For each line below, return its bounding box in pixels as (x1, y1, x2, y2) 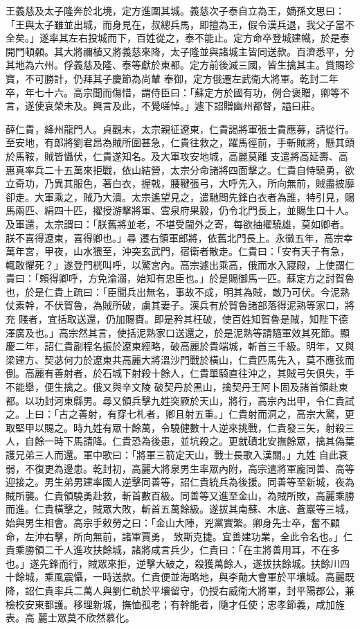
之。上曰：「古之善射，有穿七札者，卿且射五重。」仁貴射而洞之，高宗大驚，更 (6, 407, 354, 421)
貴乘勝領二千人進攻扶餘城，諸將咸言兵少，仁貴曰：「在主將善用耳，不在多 (6, 542, 340, 557)
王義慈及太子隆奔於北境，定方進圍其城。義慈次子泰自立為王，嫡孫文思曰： (6, 3, 345, 17)
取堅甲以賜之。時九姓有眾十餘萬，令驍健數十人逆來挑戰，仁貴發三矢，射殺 (6, 420, 345, 434)
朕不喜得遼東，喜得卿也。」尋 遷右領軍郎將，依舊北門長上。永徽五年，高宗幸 (6, 230, 353, 245)
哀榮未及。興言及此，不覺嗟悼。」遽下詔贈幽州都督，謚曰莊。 (44, 98, 321, 113)
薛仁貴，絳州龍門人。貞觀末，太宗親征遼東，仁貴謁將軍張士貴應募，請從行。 (6, 121, 354, 136)
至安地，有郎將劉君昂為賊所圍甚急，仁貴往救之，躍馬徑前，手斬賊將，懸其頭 (6, 135, 354, 150)
